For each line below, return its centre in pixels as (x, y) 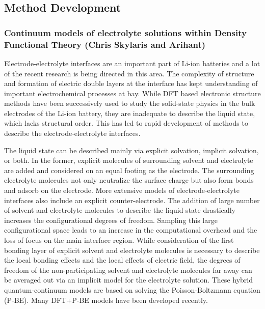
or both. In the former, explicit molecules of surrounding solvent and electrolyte (129, 160)
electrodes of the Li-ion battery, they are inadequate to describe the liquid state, (130, 113)
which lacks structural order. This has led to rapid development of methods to (126, 123)
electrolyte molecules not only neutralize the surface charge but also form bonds (129, 180)
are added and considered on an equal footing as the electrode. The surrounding (129, 170)
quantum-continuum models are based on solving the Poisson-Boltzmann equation (132, 289)
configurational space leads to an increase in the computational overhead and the (131, 230)
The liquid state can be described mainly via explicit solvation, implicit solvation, (131, 150)
